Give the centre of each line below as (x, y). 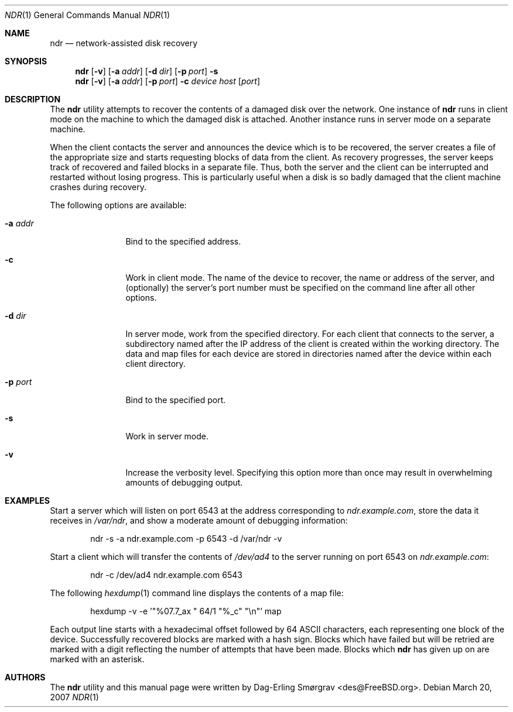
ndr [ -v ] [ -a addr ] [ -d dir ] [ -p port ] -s (147, 71)
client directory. (155, 364)
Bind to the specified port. (176, 400)
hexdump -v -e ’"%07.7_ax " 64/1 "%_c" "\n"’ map (186, 611)
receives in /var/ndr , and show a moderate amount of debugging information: (199, 520)
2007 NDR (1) (74, 697)
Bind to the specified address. (183, 241)
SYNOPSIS (26, 61)
